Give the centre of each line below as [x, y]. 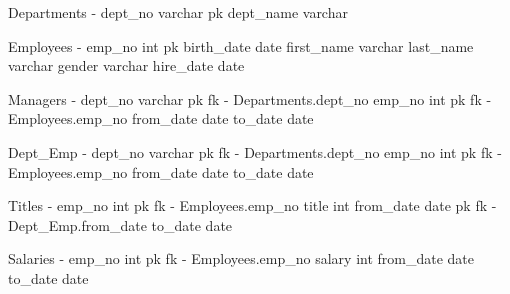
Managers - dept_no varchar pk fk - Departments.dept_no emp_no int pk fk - [250, 98]
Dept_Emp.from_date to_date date [120, 224]
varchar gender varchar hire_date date [126, 65]
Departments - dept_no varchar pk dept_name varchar [178, 12]
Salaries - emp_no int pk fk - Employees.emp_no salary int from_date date [241, 258]
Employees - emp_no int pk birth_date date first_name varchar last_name [241, 45]
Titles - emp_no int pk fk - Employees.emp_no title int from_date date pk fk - [252, 205]
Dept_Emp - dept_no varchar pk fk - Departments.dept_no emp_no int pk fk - [255, 151]
